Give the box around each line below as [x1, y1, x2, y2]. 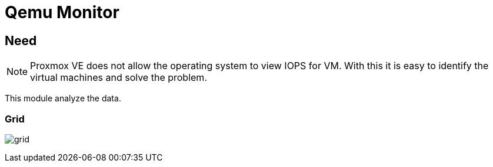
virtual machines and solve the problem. [30, 71, 207, 84]
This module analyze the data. [5, 93, 121, 104]
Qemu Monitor [5, 2, 119, 22]
